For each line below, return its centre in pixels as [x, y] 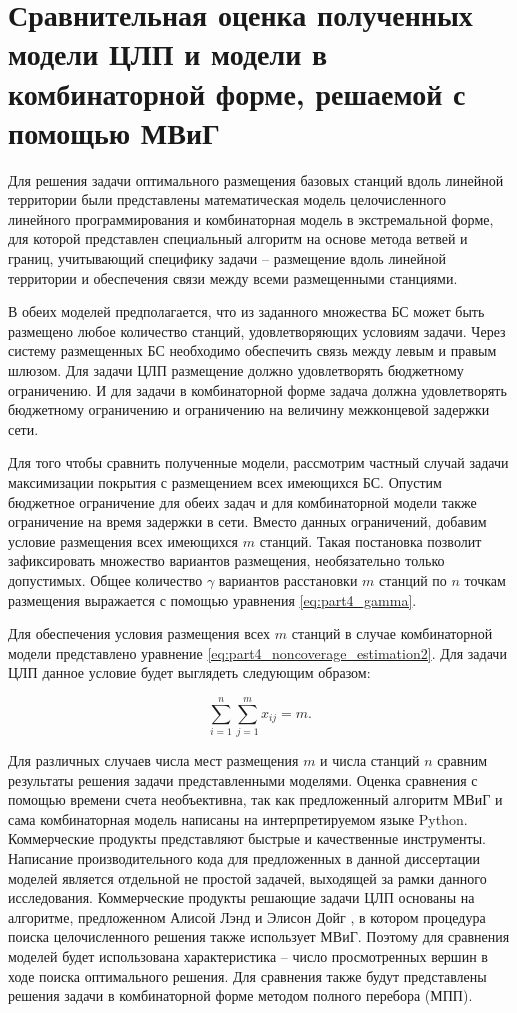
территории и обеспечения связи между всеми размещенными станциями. [233, 277]
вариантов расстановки [288, 579]
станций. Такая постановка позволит [370, 540]
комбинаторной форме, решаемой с [237, 92]
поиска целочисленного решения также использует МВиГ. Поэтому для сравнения [259, 936]
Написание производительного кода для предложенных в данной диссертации [244, 858]
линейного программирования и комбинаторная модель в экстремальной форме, [251, 218]
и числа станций [370, 760]
